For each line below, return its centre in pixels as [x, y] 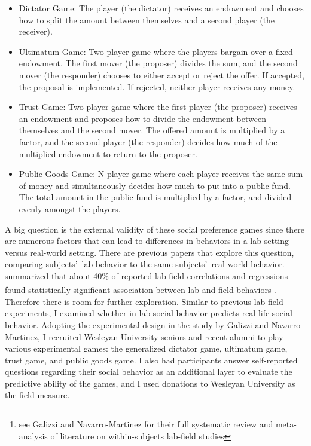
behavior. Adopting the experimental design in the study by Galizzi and [137, 324]
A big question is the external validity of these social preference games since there [155, 229]
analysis [33, 436]
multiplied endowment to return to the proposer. [108, 153]
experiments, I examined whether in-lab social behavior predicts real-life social [149, 313]
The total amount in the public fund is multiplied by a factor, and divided [155, 197]
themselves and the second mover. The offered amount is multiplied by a [152, 130]
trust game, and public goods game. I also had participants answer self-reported [151, 360]
